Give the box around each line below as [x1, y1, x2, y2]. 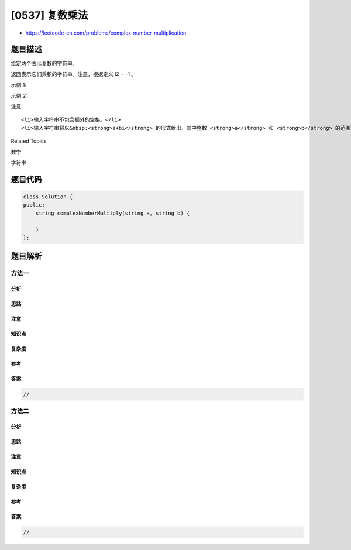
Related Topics [11, 137, 47, 145]
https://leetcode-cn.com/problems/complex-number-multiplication [25, 29, 187, 36]
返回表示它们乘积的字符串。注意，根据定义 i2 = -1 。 [11, 70, 137, 77]
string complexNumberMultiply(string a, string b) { [35, 209, 190, 216]
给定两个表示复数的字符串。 [11, 60, 78, 67]
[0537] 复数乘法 [11, 9, 88, 22]
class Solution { [23, 193, 73, 200]
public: [23, 202, 45, 208]
